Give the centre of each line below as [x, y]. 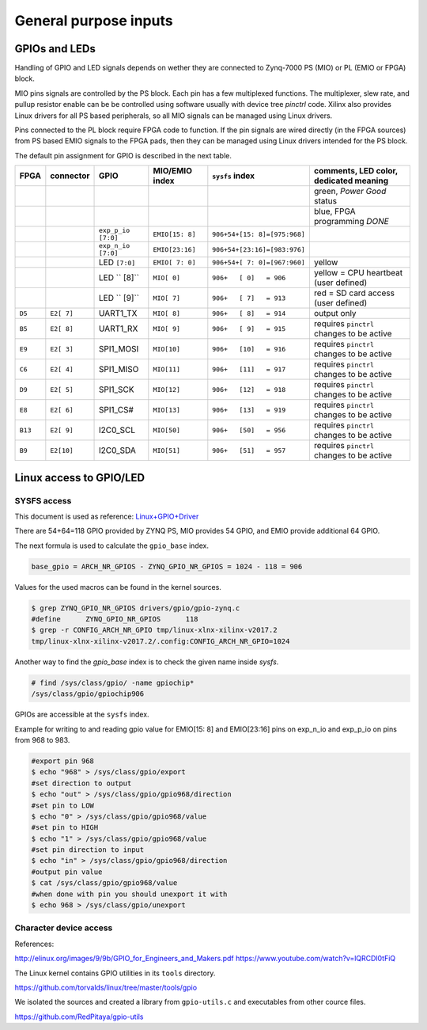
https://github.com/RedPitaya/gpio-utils [79, 1017]
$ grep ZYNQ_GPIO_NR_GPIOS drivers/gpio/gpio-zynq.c [136, 608]
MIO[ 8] [167, 313]
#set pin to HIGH [65, 828]
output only [335, 314]
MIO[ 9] [167, 329]
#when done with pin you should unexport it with [129, 894]
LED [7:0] [117, 263]
